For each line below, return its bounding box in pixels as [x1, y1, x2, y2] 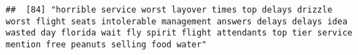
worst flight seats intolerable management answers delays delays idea [6, 16, 347, 26]
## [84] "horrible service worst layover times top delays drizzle [6, 5, 333, 15]
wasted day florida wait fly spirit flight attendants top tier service [6, 28, 352, 38]
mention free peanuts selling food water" [6, 39, 207, 49]
